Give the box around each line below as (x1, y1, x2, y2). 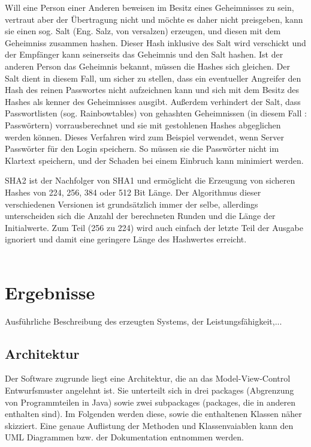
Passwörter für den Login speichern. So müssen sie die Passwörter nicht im (5, 142, 279, 155)
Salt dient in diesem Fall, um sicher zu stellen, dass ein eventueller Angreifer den (5, 71, 301, 84)
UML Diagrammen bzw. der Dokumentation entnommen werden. (5, 431, 244, 443)
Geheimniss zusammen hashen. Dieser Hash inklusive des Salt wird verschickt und (5, 36, 306, 49)
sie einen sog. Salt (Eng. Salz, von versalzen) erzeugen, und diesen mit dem (5, 25, 281, 37)
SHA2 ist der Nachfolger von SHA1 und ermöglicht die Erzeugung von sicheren (5, 174, 295, 187)
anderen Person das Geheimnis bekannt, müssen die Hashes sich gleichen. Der (5, 59, 291, 72)
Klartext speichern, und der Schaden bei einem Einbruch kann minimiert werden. (5, 154, 304, 166)
